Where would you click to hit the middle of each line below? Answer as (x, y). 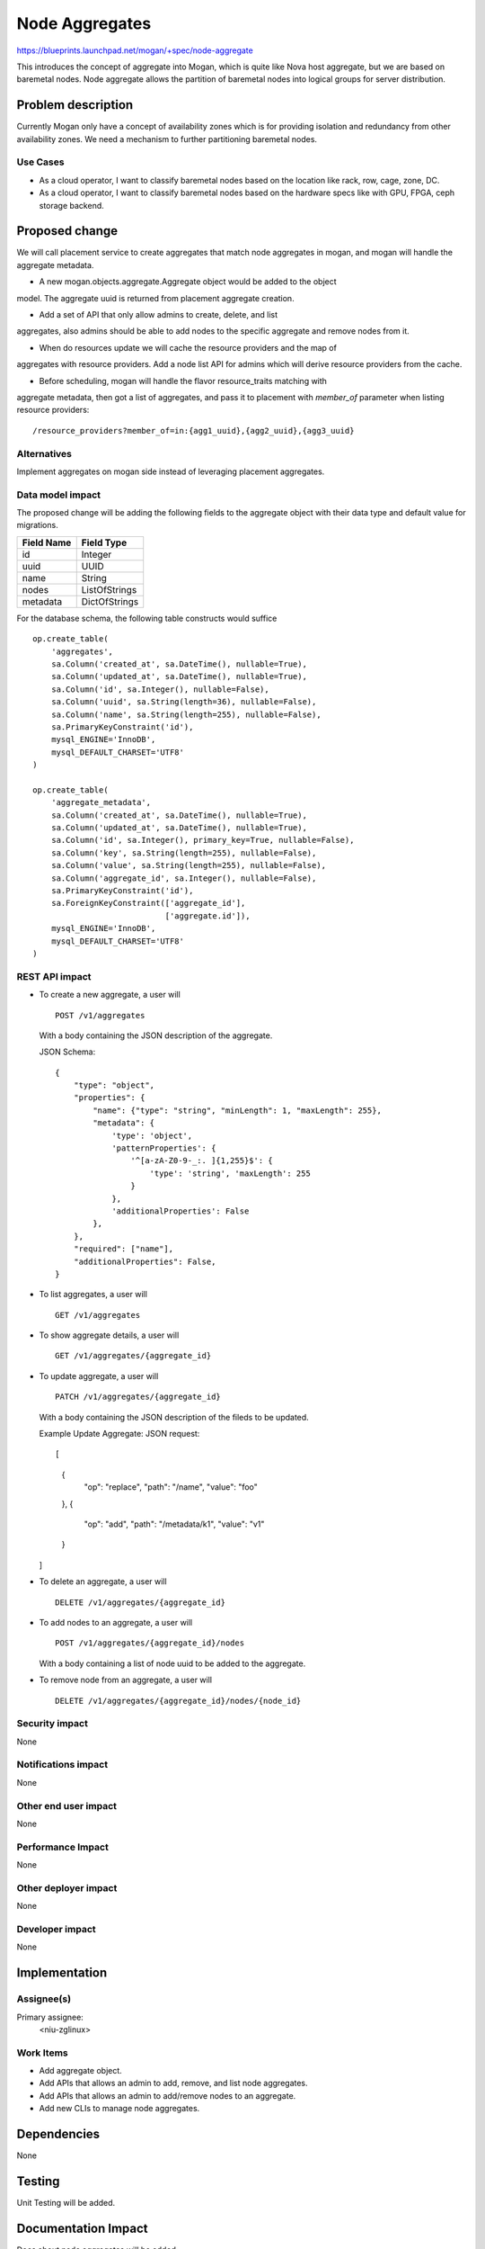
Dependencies (58, 2134)
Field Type (104, 542)
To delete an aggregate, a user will (103, 1581)
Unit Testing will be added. (66, 2203)
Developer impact (56, 1929)
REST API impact (54, 976)
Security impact (53, 1724)
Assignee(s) (44, 1999)
